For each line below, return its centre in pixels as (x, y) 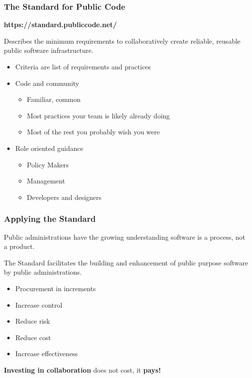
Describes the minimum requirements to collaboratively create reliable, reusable (122, 41)
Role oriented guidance (49, 148)
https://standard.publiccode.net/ (61, 25)
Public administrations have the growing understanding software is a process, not (125, 237)
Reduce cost (33, 337)
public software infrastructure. (49, 50)
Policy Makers (48, 164)
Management (46, 181)
